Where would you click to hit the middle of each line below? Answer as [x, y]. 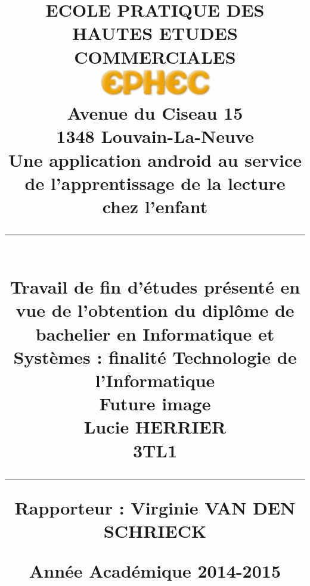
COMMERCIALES [155, 56]
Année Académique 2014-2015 [155, 571]
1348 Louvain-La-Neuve [155, 136]
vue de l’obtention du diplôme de [155, 310]
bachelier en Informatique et [155, 333]
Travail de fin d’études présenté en [155, 287]
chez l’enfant [155, 206]
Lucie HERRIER [155, 427]
